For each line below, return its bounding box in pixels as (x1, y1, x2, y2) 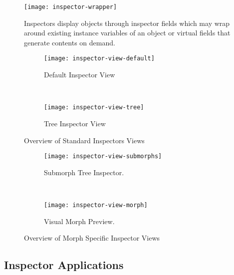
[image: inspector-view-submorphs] (44, 153, 162, 160)
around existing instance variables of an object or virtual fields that (24, 27, 231, 38)
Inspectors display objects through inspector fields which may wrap (24, 17, 230, 28)
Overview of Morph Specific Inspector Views (24, 233, 160, 243)
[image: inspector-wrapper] (24, 3, 117, 10)
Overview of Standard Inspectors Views (24, 135, 145, 145)
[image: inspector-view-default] (44, 55, 155, 62)
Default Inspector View (44, 69, 115, 80)
